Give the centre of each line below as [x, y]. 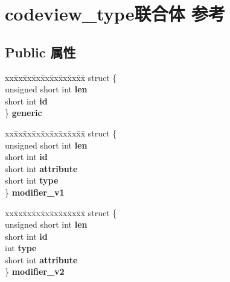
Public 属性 [40, 52]
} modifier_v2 [35, 271]
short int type [32, 180]
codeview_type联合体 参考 [115, 14]
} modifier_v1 [35, 192]
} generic [24, 113]
